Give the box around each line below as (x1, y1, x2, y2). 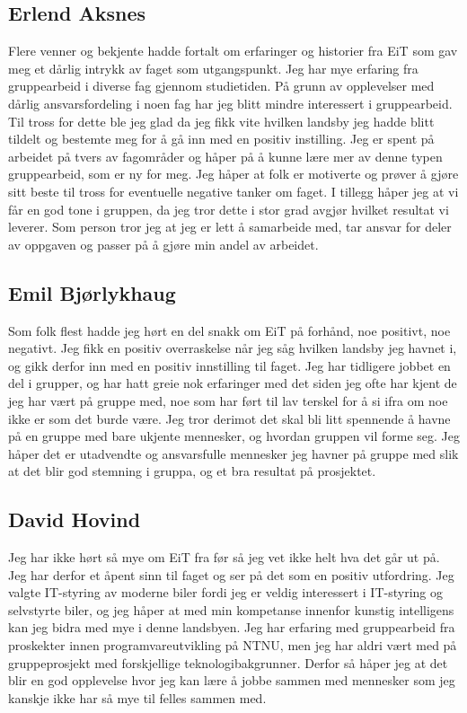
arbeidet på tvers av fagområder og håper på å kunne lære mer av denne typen (8, 146, 443, 165)
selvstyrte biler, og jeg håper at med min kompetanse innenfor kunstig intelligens (8, 600, 454, 619)
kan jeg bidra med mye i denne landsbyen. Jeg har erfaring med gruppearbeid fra (8, 618, 455, 637)
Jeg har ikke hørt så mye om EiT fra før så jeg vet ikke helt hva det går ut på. (8, 548, 440, 567)
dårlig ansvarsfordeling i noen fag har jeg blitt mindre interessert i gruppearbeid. (8, 93, 453, 112)
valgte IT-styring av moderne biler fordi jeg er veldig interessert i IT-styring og (8, 583, 443, 602)
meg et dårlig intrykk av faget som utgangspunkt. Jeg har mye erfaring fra (8, 58, 419, 77)
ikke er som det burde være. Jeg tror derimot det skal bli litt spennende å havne (8, 409, 451, 427)
